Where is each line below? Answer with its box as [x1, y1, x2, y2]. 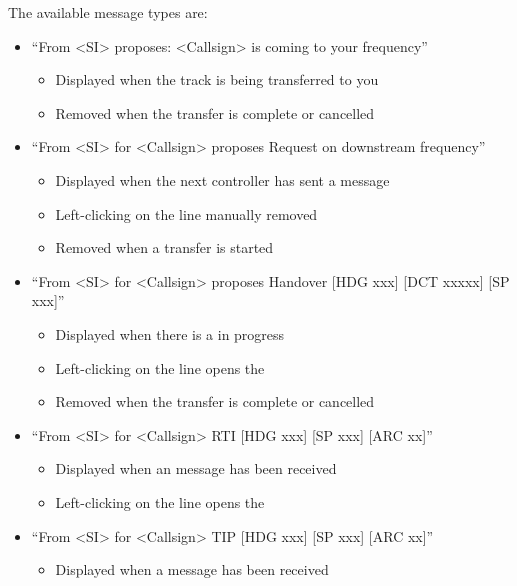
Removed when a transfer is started [55, 237, 274, 258]
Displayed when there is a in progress [55, 323, 285, 344]
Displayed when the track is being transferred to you [55, 69, 379, 90]
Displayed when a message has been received [55, 559, 329, 580]
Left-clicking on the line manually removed [55, 203, 318, 224]
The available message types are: [8, 2, 208, 22]
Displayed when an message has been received [55, 458, 337, 479]
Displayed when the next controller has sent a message [55, 169, 390, 190]
